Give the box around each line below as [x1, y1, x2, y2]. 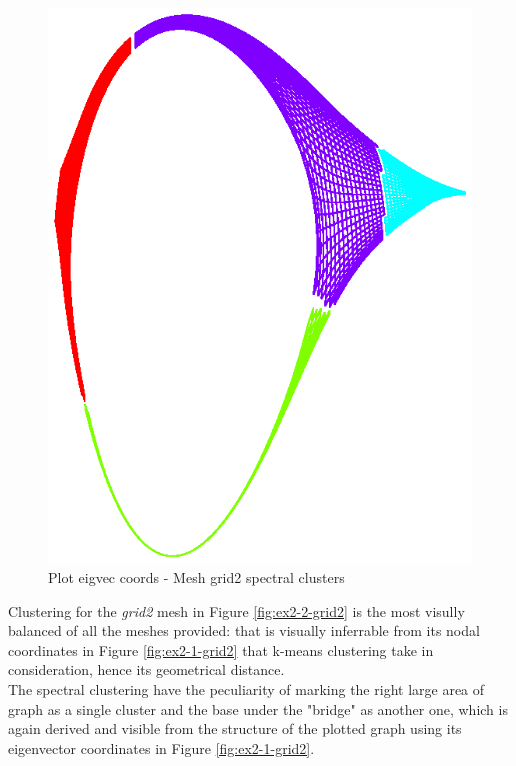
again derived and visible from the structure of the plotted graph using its [8, 718, 462, 739]
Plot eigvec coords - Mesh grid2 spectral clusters [48, 567, 345, 588]
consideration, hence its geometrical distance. [8, 659, 285, 680]
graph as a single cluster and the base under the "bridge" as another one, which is [8, 698, 508, 719]
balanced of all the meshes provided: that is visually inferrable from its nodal [8, 620, 480, 641]
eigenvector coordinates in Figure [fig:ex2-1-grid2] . [8, 737, 315, 758]
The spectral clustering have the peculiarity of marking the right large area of [8, 679, 485, 700]
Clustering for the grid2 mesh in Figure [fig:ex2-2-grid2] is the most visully [8, 600, 465, 621]
